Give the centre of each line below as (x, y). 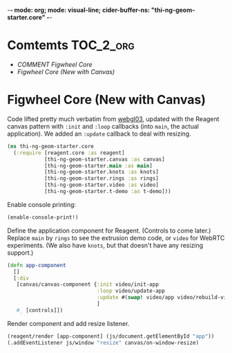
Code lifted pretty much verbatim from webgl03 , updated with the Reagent (113, 119)
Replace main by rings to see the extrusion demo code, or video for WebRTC (116, 237)
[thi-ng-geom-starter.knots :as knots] (101, 172)
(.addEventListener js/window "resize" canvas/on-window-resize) (103, 343)
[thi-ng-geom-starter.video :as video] (101, 185)
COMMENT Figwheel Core (55, 64)
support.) (20, 253)
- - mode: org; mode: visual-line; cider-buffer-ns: (79, 10)
